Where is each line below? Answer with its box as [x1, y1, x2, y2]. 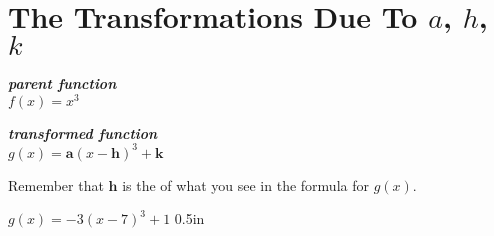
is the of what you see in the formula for [122, 174, 369, 195]
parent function [8, 73, 117, 94]
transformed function [8, 122, 158, 143]
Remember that [8, 174, 104, 195]
